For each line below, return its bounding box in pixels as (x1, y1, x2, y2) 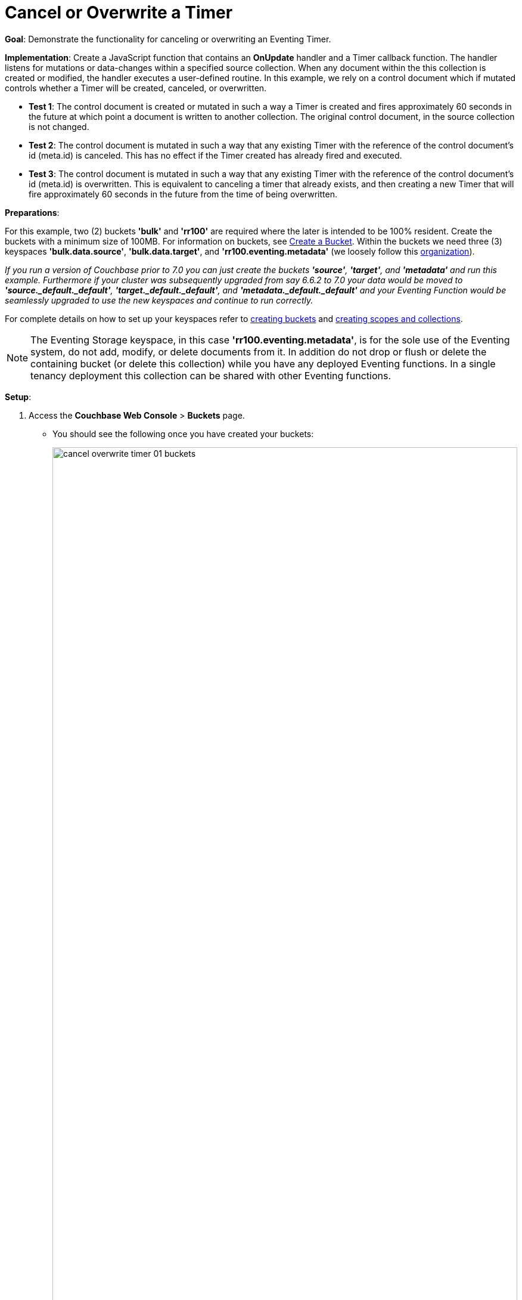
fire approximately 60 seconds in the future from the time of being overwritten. (29, 188, 337, 199)
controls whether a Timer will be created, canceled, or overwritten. (5, 82, 267, 93)
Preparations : (5, 207, 60, 218)
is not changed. (29, 121, 89, 132)
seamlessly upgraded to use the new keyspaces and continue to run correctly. (5, 295, 313, 305)
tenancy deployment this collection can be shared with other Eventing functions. (30, 369, 391, 382)
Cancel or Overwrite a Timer (5, 2, 233, 23)
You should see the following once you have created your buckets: (52, 428, 314, 439)
